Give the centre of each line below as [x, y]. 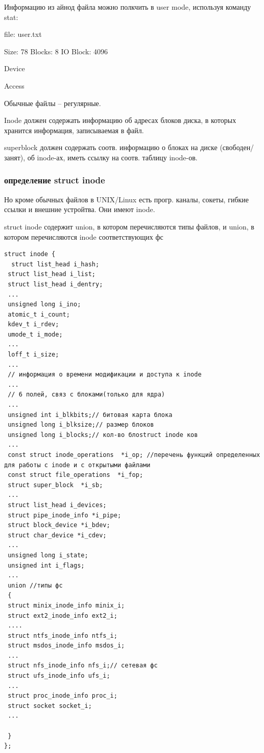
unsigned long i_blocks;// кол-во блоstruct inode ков [103, 435]
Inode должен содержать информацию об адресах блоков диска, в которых [120, 120]
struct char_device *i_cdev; [57, 535]
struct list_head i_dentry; [55, 284]
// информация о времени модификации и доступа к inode [105, 375]
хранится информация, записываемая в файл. [74, 130]
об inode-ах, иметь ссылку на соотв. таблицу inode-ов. [112, 157]
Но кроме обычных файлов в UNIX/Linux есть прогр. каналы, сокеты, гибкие [127, 199]
